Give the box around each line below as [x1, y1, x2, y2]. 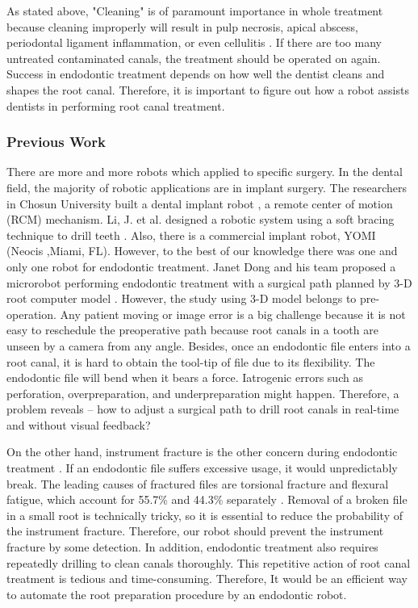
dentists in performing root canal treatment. [6, 97, 225, 114]
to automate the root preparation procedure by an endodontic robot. [6, 585, 347, 602]
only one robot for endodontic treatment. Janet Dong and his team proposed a [6, 258, 396, 275]
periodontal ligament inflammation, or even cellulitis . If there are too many [6, 34, 382, 51]
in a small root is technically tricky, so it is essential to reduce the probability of [6, 506, 403, 523]
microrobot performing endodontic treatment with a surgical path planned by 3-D [6, 274, 412, 291]
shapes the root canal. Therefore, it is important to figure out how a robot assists [6, 81, 409, 98]
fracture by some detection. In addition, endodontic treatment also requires [6, 539, 378, 556]
